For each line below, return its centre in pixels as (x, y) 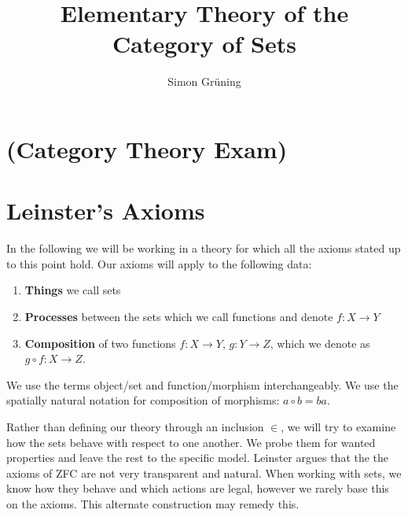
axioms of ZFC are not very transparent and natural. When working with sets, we (204, 473)
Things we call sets (73, 290)
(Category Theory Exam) (147, 148)
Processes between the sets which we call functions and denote (179, 316)
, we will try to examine (338, 426)
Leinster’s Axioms (106, 210)
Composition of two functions (100, 343)
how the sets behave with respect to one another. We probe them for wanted (191, 442)
